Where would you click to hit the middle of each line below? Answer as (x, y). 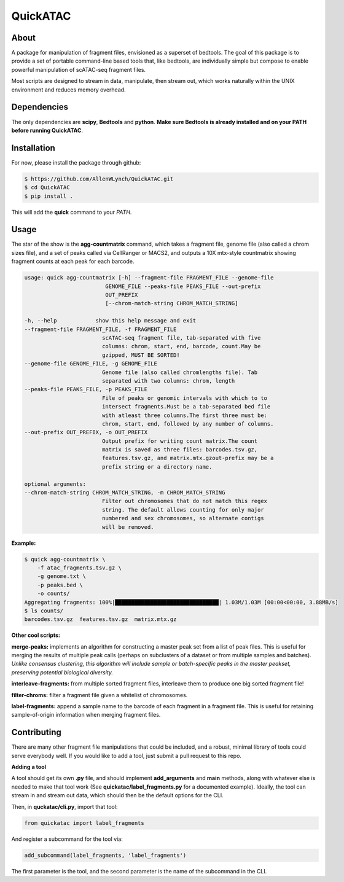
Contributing (36, 732)
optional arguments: (55, 484)
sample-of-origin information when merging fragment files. (86, 715)
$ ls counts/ (44, 611)
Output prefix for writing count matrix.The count (180, 441)
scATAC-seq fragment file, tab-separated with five (181, 338)
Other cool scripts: (36, 635)
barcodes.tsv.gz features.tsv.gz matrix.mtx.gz (100, 619)
